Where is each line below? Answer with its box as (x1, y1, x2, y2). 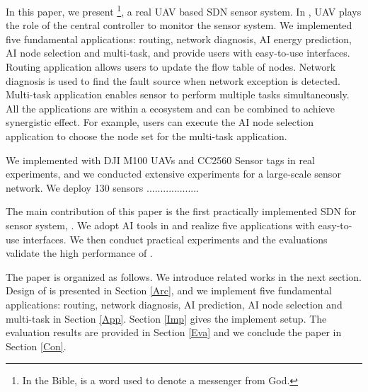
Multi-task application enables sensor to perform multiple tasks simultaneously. (6, 87, 350, 102)
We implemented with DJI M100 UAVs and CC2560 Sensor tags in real (6, 152, 316, 167)
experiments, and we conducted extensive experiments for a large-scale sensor (6, 166, 341, 181)
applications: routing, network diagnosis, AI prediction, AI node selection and (6, 296, 343, 311)
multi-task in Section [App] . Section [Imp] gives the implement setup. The (6, 311, 327, 325)
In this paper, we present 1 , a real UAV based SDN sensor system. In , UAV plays (6, 2, 362, 18)
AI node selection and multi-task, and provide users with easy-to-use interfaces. (6, 45, 350, 60)
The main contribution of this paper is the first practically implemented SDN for (6, 204, 357, 219)
